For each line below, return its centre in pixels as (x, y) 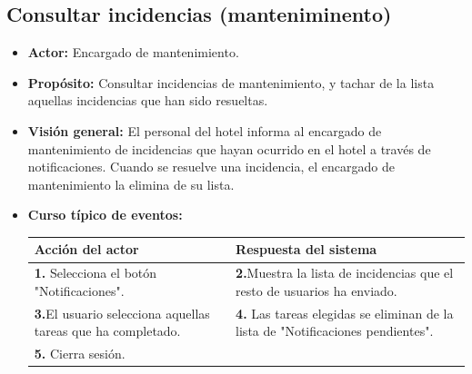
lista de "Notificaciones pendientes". (335, 331)
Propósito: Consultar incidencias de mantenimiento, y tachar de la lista (231, 82)
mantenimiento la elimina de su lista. (131, 184)
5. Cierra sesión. (80, 354)
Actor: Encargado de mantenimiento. (133, 52)
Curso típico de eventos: (105, 215)
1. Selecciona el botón (95, 273)
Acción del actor (86, 249)
